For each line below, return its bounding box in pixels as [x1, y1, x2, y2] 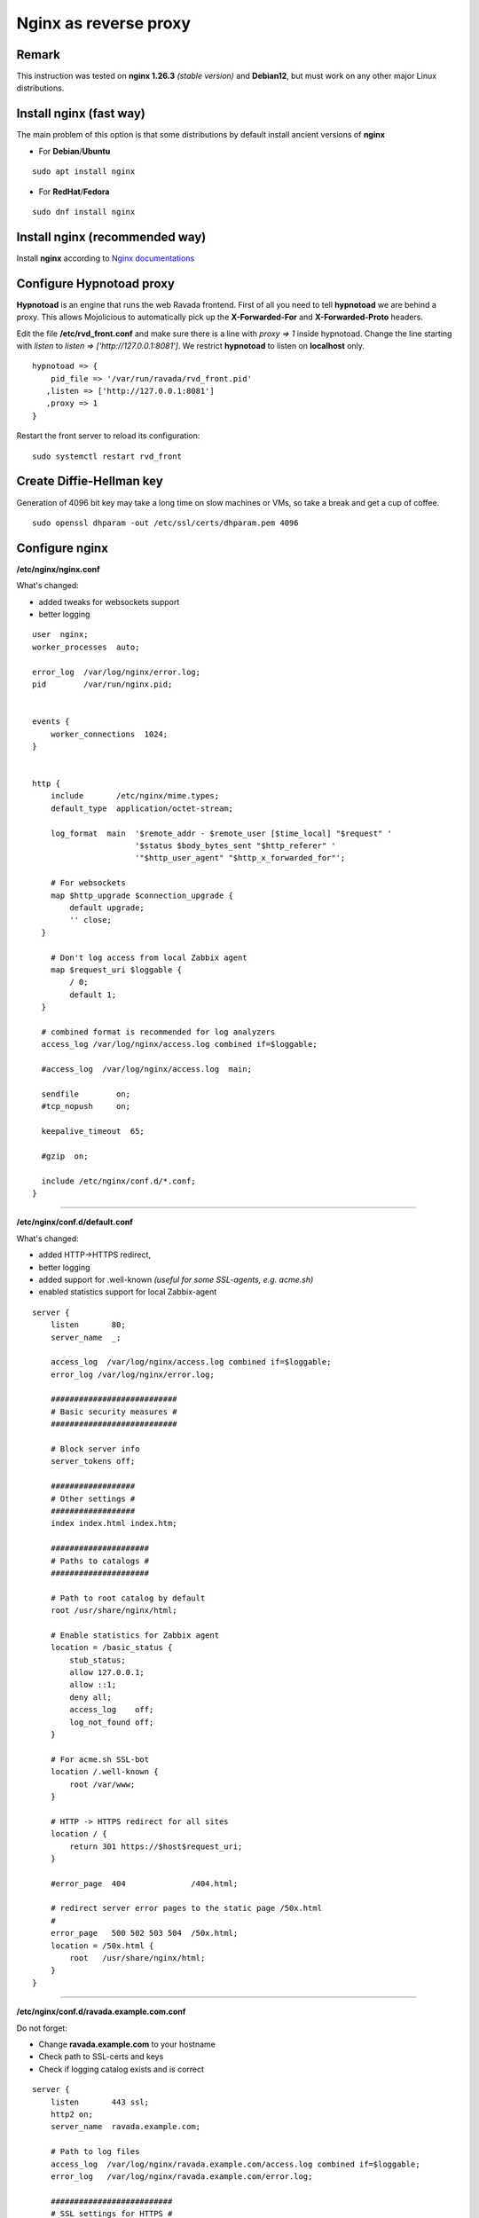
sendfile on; [41, 1089, 131, 1099]
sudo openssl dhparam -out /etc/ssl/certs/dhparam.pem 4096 [32, 517, 299, 528]
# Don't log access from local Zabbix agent [50, 952, 247, 963]
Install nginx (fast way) [16, 106, 146, 122]
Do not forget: [16, 2023, 68, 2033]
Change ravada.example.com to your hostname [38, 2039, 216, 2049]
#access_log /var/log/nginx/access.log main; [41, 1065, 253, 1074]
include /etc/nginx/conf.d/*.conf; [41, 1176, 197, 1186]
